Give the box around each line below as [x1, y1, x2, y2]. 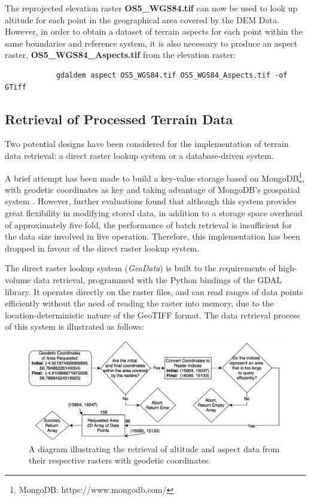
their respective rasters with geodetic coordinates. [29, 454, 211, 467]
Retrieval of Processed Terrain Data [5, 109, 233, 128]
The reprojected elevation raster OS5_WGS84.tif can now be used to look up [5, 2, 298, 14]
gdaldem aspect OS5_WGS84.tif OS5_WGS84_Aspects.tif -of [56, 70, 288, 79]
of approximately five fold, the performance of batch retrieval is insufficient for [5, 218, 292, 231]
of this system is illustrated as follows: [5, 320, 145, 333]
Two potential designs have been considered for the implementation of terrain [5, 137, 289, 150]
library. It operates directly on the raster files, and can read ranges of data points [5, 285, 303, 297]
